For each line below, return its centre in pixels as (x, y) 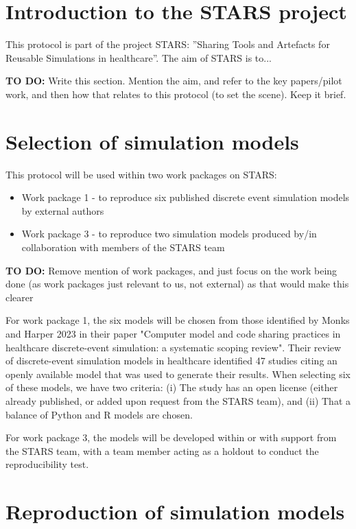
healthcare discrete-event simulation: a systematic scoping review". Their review (174, 347)
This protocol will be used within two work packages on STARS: (141, 174)
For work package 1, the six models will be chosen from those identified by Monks (178, 320)
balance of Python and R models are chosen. (99, 414)
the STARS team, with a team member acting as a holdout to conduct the (162, 450)
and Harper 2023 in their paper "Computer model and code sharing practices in (173, 333)
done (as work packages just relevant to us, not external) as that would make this (177, 284)
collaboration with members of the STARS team (123, 247)
